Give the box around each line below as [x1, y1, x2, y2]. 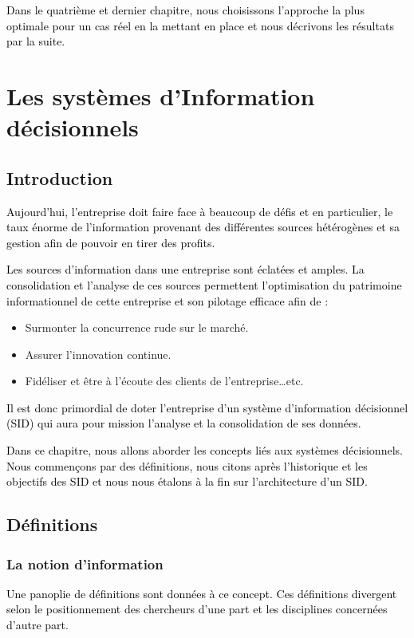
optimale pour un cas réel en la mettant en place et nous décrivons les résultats [6, 17, 394, 33]
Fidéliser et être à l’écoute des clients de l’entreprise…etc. [25, 372, 304, 389]
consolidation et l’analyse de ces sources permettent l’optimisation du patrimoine [6, 276, 402, 293]
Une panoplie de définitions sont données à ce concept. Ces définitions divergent [6, 585, 397, 601]
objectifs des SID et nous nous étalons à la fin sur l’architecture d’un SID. [6, 473, 368, 490]
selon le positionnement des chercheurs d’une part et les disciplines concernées [6, 601, 388, 617]
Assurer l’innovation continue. [25, 345, 172, 362]
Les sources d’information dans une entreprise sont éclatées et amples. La [6, 261, 365, 278]
